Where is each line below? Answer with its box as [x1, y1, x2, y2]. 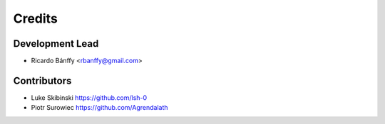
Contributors [13, 74, 72, 86]
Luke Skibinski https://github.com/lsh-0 [31, 93, 148, 102]
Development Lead [13, 38, 99, 50]
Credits [13, 11, 58, 26]
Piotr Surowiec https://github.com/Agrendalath [31, 103, 168, 112]
